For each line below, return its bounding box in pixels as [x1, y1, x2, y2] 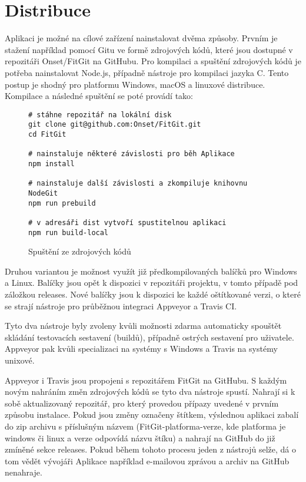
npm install [28, 159, 75, 168]
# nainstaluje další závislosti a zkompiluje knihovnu [28, 179, 248, 188]
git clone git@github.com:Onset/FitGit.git [28, 120, 201, 129]
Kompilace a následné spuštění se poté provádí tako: [5, 90, 193, 102]
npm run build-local [28, 228, 109, 237]
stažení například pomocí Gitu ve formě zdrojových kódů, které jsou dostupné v [5, 43, 293, 55]
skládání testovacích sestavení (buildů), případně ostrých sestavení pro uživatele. [5, 331, 294, 343]
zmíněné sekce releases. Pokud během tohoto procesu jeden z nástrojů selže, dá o [5, 443, 296, 455]
